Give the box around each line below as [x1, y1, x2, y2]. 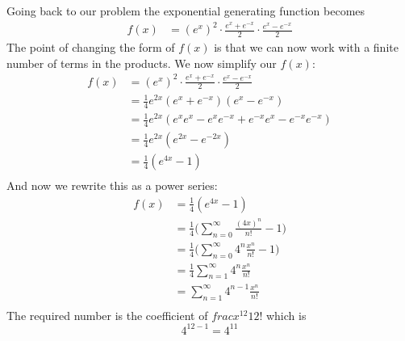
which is [265, 306, 307, 323]
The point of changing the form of [6, 38, 175, 55]
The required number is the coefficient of [6, 306, 208, 323]
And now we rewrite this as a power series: [6, 177, 218, 194]
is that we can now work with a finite [214, 38, 399, 55]
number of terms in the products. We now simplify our [6, 54, 277, 71]
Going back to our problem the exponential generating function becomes [6, 2, 365, 19]
